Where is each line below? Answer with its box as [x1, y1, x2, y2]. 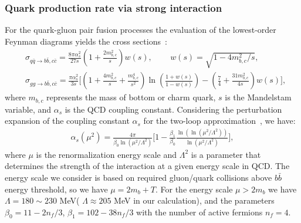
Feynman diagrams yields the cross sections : [5, 35, 167, 47]
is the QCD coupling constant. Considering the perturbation [65, 103, 282, 115]
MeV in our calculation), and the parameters [114, 194, 275, 207]
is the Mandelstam [225, 91, 292, 103]
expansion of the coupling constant [5, 114, 130, 127]
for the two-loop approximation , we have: [143, 114, 296, 127]
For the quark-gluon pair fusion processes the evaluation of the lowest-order [5, 23, 276, 36]
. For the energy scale [155, 183, 233, 195]
